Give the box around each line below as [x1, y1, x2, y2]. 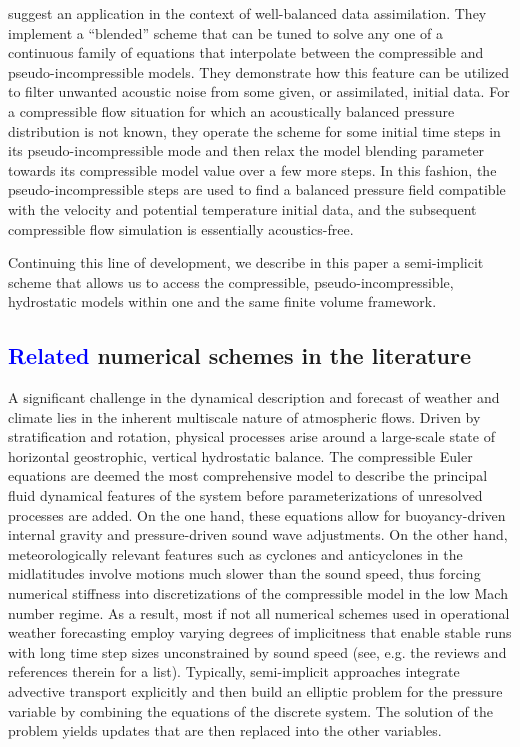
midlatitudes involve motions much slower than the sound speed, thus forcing [8, 563, 481, 584]
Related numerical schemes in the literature [8, 340, 472, 371]
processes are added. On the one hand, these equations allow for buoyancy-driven [8, 504, 506, 525]
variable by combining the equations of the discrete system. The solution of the [8, 700, 494, 721]
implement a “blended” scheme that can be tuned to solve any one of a [8, 22, 443, 43]
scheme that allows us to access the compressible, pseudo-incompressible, [8, 271, 454, 292]
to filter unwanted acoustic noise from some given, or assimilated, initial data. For [8, 81, 510, 102]
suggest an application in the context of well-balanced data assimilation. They [8, 3, 487, 23]
